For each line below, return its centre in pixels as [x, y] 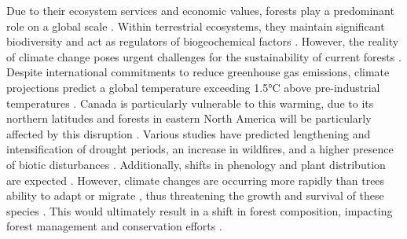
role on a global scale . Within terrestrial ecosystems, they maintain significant [196, 26]
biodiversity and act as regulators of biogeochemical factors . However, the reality [203, 41]
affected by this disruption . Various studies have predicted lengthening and [189, 133]
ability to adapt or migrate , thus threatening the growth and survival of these [195, 195]
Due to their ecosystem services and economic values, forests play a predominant [200, 10]
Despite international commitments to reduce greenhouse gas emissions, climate [198, 72]
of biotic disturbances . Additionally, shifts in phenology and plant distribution [196, 164]
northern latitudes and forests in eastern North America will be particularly [189, 118]
